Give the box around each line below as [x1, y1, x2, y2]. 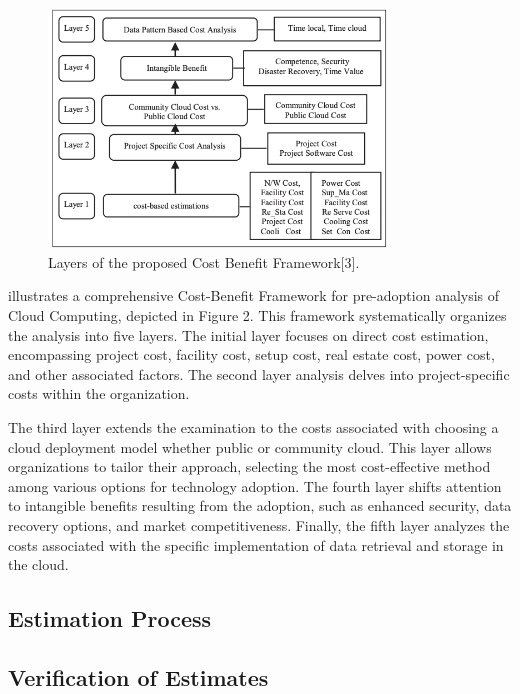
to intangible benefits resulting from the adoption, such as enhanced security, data [8, 495, 512, 516]
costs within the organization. [8, 383, 190, 404]
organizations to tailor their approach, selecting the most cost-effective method [8, 456, 491, 477]
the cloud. [8, 554, 69, 575]
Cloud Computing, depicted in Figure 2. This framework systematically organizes [8, 304, 507, 325]
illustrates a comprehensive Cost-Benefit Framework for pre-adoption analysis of [8, 285, 500, 306]
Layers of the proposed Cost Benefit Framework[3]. [48, 251, 360, 272]
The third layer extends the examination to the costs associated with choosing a [8, 416, 499, 437]
